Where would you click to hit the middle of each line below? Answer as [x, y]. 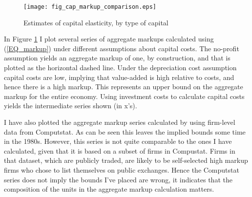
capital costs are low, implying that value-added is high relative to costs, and [119, 77]
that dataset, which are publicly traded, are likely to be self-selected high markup [126, 160]
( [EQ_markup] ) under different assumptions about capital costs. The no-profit [122, 48]
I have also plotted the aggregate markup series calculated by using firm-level [120, 122]
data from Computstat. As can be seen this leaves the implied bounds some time [125, 131]
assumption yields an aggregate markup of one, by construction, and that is [117, 58]
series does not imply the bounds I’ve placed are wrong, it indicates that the [118, 179]
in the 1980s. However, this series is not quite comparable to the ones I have [118, 141]
